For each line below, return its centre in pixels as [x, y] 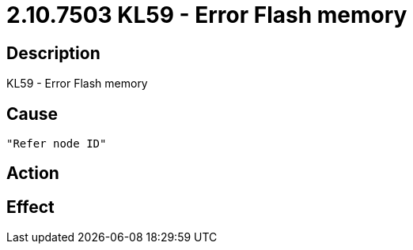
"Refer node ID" [57, 144]
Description [53, 53]
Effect [30, 207]
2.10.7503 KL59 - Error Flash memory [207, 15]
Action [33, 174]
